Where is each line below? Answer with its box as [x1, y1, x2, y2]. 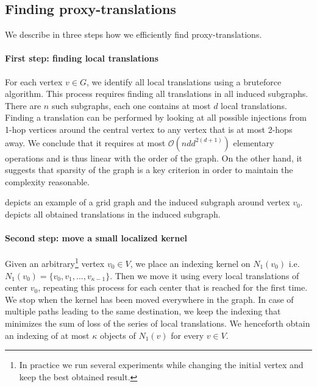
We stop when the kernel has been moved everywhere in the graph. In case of [5, 293, 294, 305]
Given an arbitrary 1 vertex [5, 255, 105, 269]
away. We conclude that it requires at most [5, 136, 166, 149]
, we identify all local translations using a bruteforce [86, 75, 282, 88]
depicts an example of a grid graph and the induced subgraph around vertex [5, 196, 290, 208]
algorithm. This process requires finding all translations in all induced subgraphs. [5, 87, 308, 100]
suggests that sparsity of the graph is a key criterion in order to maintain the [5, 163, 293, 176]
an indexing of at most [5, 328, 90, 341]
